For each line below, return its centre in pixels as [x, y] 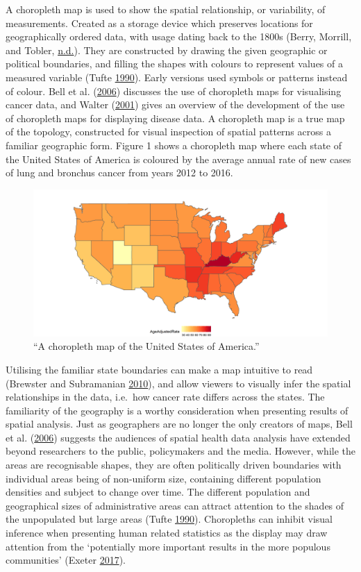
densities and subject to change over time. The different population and [158, 492]
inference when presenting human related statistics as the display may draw [167, 533]
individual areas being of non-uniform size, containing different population [163, 478]
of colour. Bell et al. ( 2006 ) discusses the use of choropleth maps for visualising [174, 91]
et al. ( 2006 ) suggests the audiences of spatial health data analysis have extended [178, 437]
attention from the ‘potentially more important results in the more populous [168, 546]
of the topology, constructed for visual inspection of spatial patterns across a [168, 132]
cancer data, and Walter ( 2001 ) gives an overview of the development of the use [175, 104]
